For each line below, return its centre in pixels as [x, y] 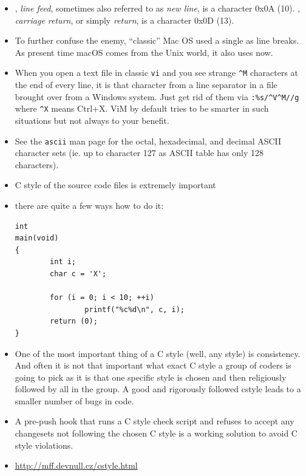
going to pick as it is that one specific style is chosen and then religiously [151, 377]
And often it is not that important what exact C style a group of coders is [153, 365]
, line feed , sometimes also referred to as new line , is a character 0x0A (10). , [158, 8]
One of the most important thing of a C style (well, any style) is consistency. [158, 353]
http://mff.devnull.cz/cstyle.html [76, 465]
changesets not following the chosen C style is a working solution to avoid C [156, 433]
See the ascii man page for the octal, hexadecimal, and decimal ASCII [148, 141]
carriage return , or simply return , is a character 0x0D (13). [124, 20]
